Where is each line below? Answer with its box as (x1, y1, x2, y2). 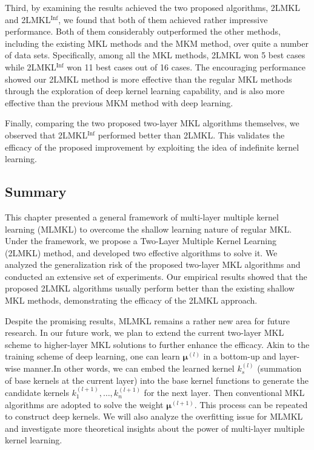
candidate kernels (5, 386, 69, 399)
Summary (5, 182, 67, 201)
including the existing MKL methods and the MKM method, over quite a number (5, 36, 309, 49)
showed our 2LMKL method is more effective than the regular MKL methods (5, 72, 292, 85)
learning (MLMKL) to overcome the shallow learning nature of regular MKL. (5, 222, 292, 235)
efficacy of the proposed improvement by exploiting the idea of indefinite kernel (5, 140, 299, 153)
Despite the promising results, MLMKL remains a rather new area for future (5, 314, 290, 327)
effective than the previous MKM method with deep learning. (5, 96, 233, 109)
